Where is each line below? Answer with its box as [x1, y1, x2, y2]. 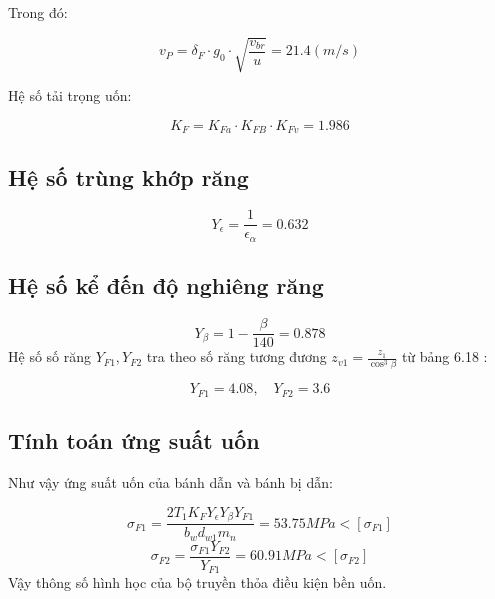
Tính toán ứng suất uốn [8, 425, 260, 456]
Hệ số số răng [8, 346, 92, 367]
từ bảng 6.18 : [401, 346, 488, 367]
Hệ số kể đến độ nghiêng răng [8, 270, 324, 301]
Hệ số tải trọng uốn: [8, 85, 132, 106]
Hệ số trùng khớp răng [8, 161, 249, 192]
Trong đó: [8, 2, 68, 22]
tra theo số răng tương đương [146, 346, 327, 367]
